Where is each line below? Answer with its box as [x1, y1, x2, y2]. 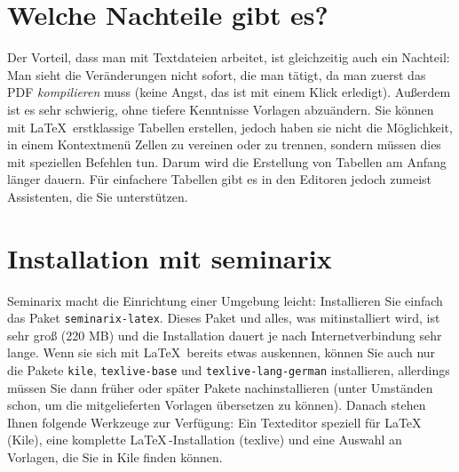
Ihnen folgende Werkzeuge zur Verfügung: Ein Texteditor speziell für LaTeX [7, 412, 422, 431]
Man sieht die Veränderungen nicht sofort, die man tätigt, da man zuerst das [7, 65, 426, 84]
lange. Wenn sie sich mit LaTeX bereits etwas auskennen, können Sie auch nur [7, 343, 436, 362]
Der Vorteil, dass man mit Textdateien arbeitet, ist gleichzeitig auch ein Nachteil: [7, 48, 450, 67]
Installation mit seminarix [7, 239, 332, 276]
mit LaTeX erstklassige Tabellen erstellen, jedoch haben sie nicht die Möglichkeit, [7, 117, 453, 136]
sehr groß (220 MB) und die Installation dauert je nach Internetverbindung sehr [7, 325, 442, 344]
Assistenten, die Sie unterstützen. [7, 187, 188, 205]
